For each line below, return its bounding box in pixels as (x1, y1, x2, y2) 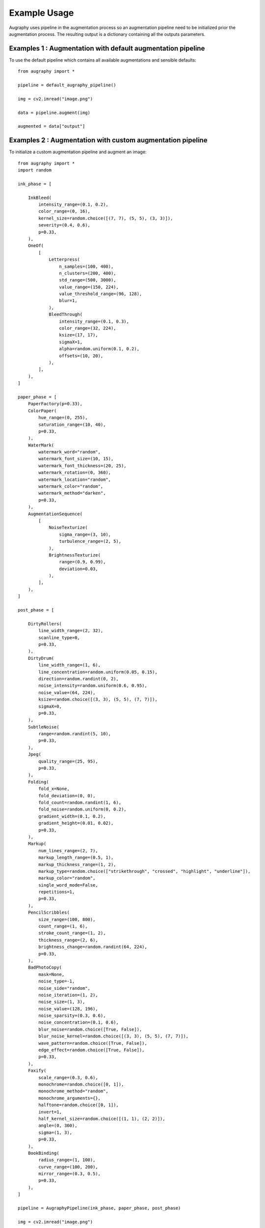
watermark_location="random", (38, 476, 111, 482)
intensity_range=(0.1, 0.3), (59, 318, 130, 324)
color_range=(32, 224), (59, 326, 116, 331)
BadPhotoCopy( (27, 965, 62, 970)
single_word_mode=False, (38, 882, 98, 888)
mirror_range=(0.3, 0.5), (38, 1171, 101, 1176)
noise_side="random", (38, 985, 91, 991)
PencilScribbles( (27, 910, 70, 916)
